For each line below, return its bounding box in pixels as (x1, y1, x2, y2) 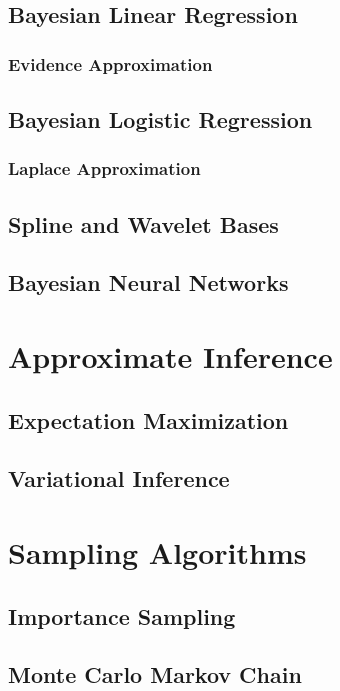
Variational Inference (8, 463, 230, 494)
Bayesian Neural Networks (8, 267, 289, 298)
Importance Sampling (8, 600, 236, 631)
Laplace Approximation (8, 156, 201, 181)
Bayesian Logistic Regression (8, 104, 313, 135)
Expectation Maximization (8, 404, 289, 435)
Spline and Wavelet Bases (8, 208, 279, 239)
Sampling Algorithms (8, 531, 307, 572)
